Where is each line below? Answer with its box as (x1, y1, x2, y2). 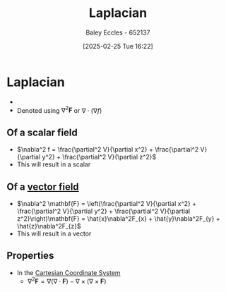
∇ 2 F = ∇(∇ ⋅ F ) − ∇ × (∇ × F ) (27, 276, 107, 286)
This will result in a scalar (16, 160, 91, 169)
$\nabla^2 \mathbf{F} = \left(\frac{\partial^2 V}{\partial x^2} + (16, 199, 197, 207)
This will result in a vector (16, 229, 92, 238)
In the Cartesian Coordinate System (16, 268, 121, 276)
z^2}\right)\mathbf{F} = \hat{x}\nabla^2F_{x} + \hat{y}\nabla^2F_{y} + (16, 214, 220, 223)
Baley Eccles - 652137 (85, 28, 150, 37)
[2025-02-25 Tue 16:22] (83, 42, 153, 50)
